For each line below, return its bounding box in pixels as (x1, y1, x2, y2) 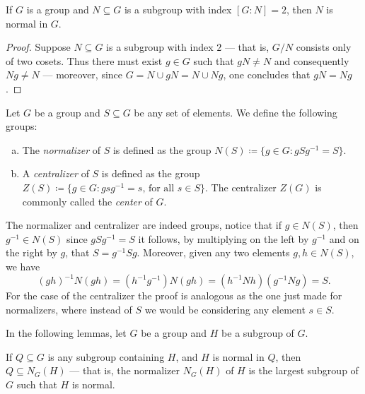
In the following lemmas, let (6, 326, 127, 340)
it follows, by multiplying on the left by (138, 231, 309, 246)
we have (6, 258, 40, 273)
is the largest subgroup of (248, 363, 359, 378)
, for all (142, 183, 175, 193)
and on (329, 231, 359, 246)
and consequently (274, 53, 349, 68)
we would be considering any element (144, 302, 306, 316)
